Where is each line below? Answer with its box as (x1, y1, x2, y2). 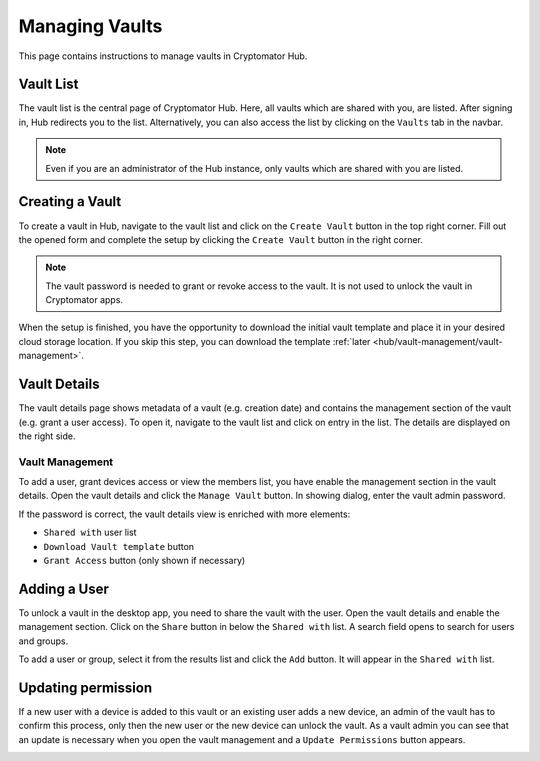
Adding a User (18, 580, 110, 597)
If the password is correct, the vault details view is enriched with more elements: (18, 508, 351, 520)
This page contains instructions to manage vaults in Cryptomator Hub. (18, 50, 308, 62)
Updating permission (18, 679, 153, 696)
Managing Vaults (18, 15, 163, 37)
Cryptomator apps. (45, 294, 124, 306)
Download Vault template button (43, 540, 195, 552)
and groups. (18, 635, 69, 647)
